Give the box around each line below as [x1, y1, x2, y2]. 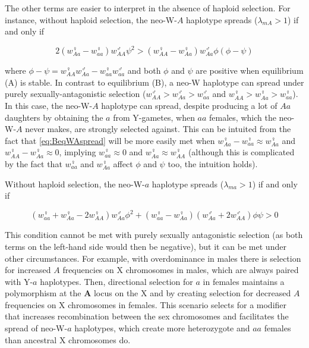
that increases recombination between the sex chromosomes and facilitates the [5, 310, 289, 322]
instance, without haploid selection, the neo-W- [5, 13, 177, 26]
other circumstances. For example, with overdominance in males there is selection [5, 252, 301, 264]
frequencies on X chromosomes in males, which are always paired [62, 264, 299, 276]
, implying [59, 146, 96, 158]
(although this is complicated [188, 146, 295, 158]
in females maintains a [203, 275, 285, 287]
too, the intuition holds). [168, 158, 258, 170]
